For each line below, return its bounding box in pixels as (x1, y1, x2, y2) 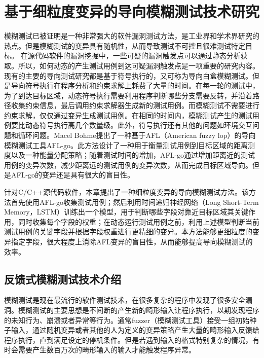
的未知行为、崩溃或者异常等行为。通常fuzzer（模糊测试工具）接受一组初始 (4, 314, 250, 325)
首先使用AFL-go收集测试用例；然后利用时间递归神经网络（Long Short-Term (11, 196, 259, 207)
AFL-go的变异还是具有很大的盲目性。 (11, 169, 135, 180)
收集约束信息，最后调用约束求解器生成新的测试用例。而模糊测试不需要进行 (11, 100, 259, 111)
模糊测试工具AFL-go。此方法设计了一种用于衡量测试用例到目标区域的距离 (4, 139, 248, 150)
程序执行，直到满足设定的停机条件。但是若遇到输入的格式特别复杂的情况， (4, 334, 252, 345)
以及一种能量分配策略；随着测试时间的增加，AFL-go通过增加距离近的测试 (11, 150, 255, 160)
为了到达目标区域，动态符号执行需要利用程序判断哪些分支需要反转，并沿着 (4, 90, 252, 100)
